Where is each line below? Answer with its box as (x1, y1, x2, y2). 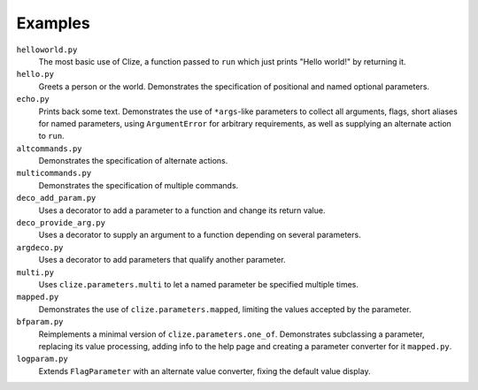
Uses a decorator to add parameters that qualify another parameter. (38, 255, 287, 265)
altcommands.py (16, 143, 83, 154)
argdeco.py (16, 242, 64, 252)
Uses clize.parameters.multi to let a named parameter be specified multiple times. (38, 279, 358, 289)
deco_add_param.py (16, 193, 96, 203)
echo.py (16, 94, 50, 104)
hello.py (16, 69, 55, 80)
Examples (16, 13, 90, 33)
